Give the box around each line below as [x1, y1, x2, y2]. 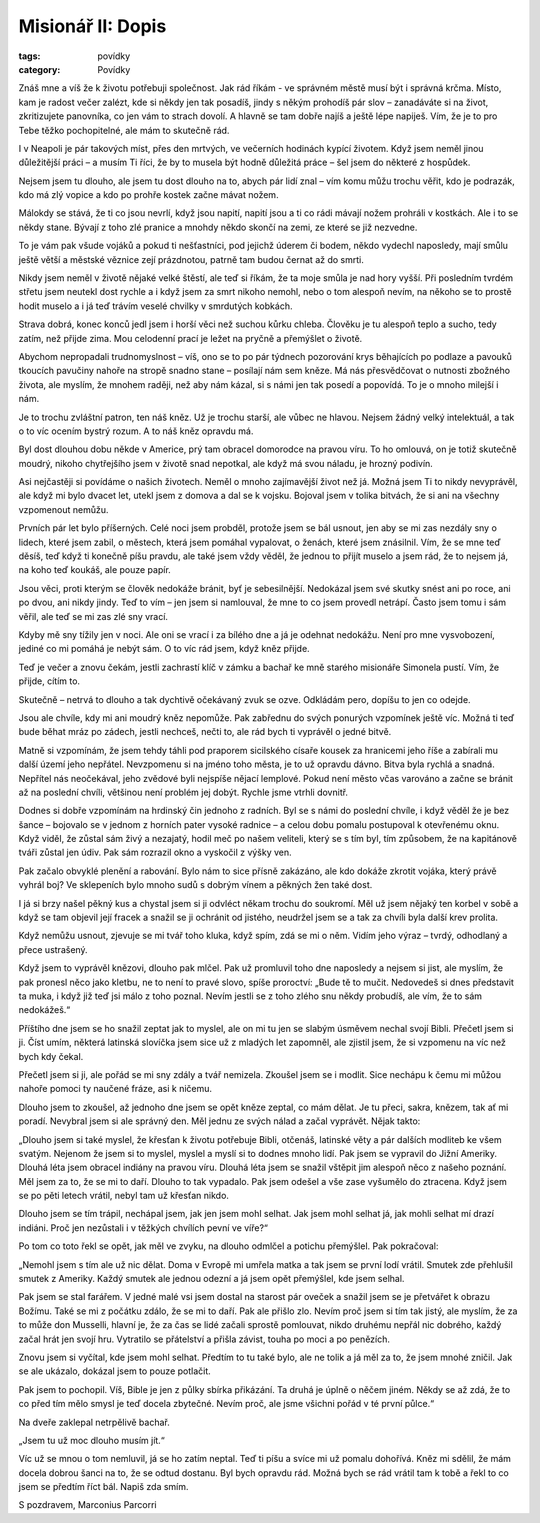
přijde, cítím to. [18, 675, 80, 687]
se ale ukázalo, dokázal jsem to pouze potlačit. [18, 1365, 212, 1377]
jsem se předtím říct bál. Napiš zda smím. [18, 1481, 189, 1493]
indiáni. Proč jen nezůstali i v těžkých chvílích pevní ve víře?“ [18, 1221, 269, 1234]
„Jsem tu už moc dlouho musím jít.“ [18, 1434, 165, 1446]
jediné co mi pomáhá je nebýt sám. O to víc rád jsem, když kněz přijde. [18, 643, 310, 655]
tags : [18, 50, 41, 62]
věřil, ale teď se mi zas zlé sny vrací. [18, 610, 169, 622]
